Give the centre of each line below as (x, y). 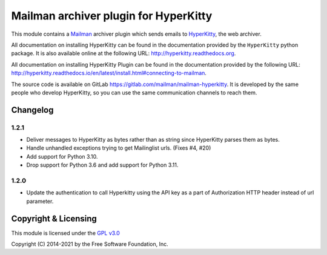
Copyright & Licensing (54, 218)
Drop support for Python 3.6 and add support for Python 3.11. (102, 165)
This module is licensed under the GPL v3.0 (66, 233)
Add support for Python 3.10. (62, 156)
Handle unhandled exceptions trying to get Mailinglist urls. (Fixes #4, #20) (119, 148)
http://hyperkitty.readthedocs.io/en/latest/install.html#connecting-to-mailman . (109, 73)
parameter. (40, 201)
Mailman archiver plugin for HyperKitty (112, 16)
